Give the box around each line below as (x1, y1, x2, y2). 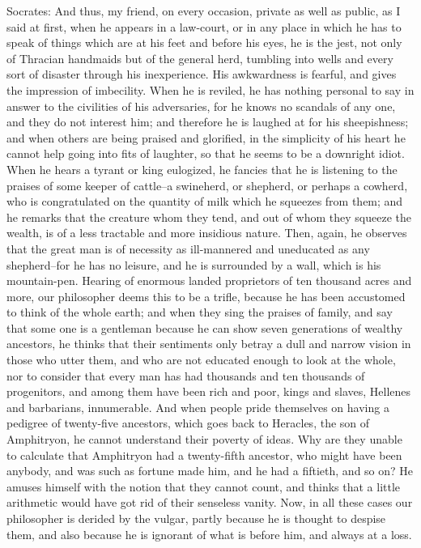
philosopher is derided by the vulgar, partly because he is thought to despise (6, 510, 386, 526)
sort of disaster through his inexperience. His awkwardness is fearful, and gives (6, 66, 397, 83)
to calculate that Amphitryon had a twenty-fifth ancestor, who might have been (6, 446, 402, 463)
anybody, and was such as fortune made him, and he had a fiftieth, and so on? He (6, 462, 414, 479)
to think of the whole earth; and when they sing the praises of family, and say (6, 304, 393, 321)
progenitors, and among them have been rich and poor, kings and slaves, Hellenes (6, 383, 411, 400)
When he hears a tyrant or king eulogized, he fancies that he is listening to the (6, 160, 398, 177)
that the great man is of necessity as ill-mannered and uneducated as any (6, 240, 370, 257)
